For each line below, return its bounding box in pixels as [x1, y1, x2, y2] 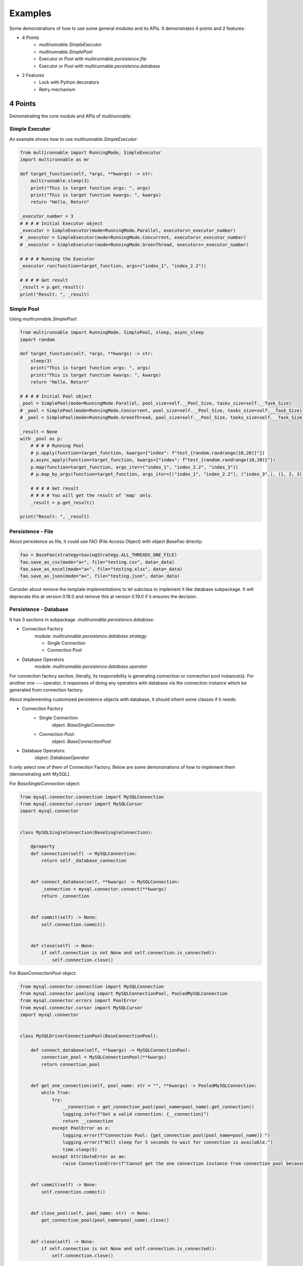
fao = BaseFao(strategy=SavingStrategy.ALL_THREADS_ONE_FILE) [20, 552, 177, 558]
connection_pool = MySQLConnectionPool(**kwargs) [41, 1054, 167, 1060]
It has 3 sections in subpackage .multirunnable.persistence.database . [9, 616, 155, 622]
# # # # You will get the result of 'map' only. [30, 493, 154, 498]
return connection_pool [41, 1061, 100, 1067]
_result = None [20, 428, 58, 434]
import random [20, 337, 55, 342]
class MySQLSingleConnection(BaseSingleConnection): [20, 829, 154, 835]
